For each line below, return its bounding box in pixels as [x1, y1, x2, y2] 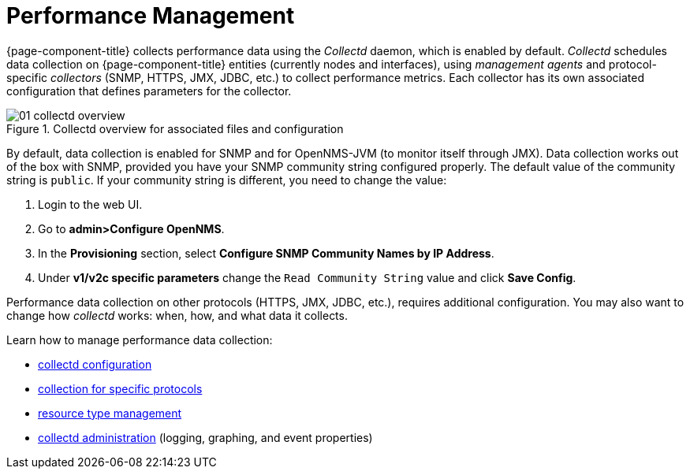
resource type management [38, 406, 182, 420]
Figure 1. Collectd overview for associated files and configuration [6, 121, 344, 135]
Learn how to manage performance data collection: [6, 332, 273, 347]
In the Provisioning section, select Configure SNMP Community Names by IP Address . [38, 246, 494, 260]
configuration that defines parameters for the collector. [6, 83, 292, 98]
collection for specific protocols [38, 381, 203, 395]
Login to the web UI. [38, 197, 143, 211]
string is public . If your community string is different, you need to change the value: [6, 173, 447, 187]
